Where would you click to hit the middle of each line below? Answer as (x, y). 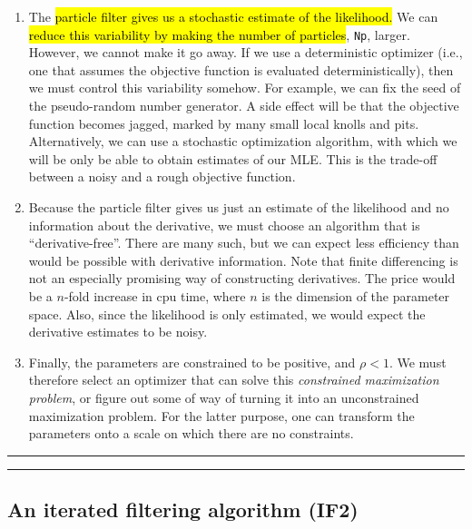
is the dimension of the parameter (356, 295)
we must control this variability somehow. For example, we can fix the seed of (245, 88)
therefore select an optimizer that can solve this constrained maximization (234, 380)
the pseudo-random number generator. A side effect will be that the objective (244, 106)
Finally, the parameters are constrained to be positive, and (192, 362)
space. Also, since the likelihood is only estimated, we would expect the (227, 313)
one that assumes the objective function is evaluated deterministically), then (241, 69)
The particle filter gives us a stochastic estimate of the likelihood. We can (233, 16)
